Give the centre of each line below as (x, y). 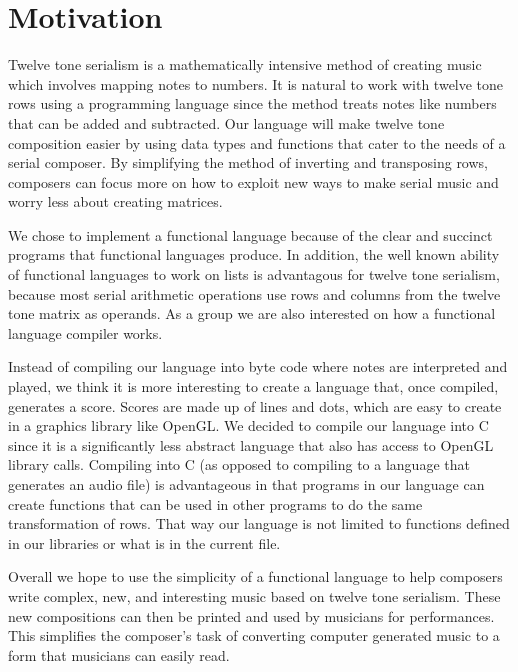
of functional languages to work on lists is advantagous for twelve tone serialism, (254, 274)
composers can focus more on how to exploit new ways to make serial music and (253, 181)
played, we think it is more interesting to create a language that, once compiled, (253, 386)
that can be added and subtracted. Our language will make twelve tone (226, 122)
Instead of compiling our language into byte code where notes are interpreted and (258, 366)
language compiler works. (85, 332)
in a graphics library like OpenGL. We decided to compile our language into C (248, 425)
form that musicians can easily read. (119, 654)
